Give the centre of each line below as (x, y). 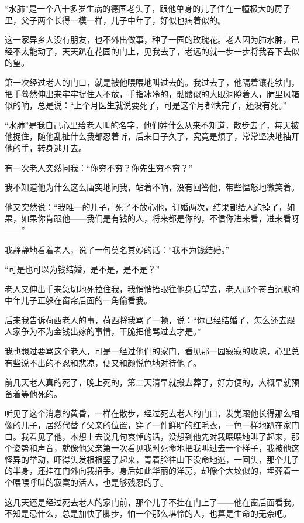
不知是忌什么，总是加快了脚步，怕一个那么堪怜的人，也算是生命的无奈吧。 (148, 513)
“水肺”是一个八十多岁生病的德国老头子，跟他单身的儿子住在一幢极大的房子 (148, 8)
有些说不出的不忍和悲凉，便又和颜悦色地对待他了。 (103, 362)
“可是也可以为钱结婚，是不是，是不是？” (82, 269)
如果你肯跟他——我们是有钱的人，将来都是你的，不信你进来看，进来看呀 (160, 218)
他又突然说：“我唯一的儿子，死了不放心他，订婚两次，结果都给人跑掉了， (146, 206)
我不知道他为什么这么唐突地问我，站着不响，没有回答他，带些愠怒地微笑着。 (152, 187)
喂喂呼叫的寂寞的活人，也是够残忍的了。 (90, 482)
